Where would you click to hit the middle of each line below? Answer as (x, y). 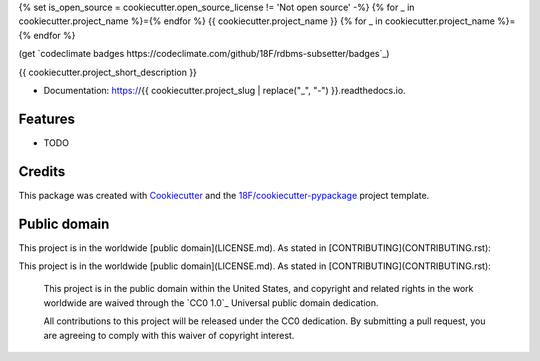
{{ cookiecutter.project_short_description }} (107, 72)
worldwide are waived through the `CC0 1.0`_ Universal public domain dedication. (211, 302)
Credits (42, 171)
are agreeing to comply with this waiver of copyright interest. (169, 335)
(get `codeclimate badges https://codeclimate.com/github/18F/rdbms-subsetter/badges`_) (204, 54)
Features (46, 118)
